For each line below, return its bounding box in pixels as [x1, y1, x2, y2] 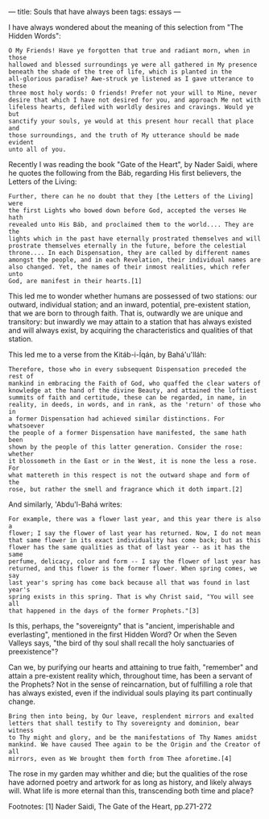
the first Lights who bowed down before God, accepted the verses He [8, 207, 247, 215]
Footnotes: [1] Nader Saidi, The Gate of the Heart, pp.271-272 [8, 802, 212, 811]
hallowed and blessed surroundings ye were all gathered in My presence [8, 61, 258, 69]
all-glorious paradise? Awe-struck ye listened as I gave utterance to [8, 75, 254, 83]
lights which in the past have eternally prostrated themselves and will [8, 235, 262, 243]
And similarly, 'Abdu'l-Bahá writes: [8, 499, 122, 509]
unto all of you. [8, 145, 67, 153]
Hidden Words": [8, 31, 62, 40]
